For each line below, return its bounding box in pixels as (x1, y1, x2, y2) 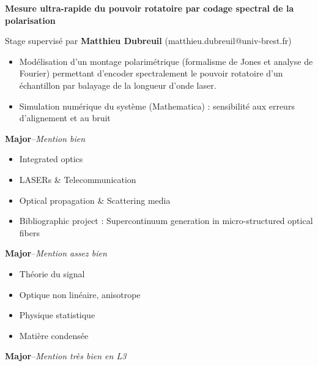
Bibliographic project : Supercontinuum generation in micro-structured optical (19, 214, 313, 227)
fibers (19, 226, 40, 239)
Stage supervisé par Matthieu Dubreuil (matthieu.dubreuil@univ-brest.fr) (5, 34, 292, 47)
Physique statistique (19, 308, 95, 321)
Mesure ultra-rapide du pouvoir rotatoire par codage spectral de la (5, 2, 294, 14)
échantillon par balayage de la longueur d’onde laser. (19, 78, 216, 91)
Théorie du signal (19, 267, 85, 280)
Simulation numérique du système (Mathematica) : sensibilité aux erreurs (19, 99, 295, 112)
